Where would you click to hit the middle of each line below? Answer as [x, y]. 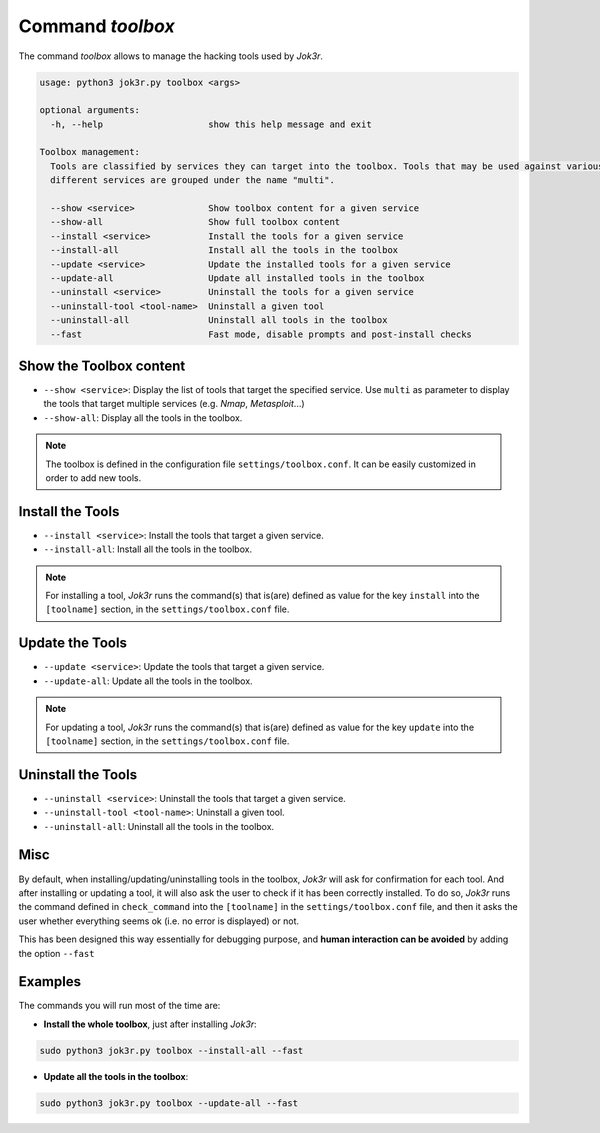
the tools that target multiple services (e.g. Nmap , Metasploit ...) [174, 404]
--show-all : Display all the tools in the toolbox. [143, 417]
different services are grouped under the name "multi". [192, 180]
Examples [50, 981]
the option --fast [56, 953]
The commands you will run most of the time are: [119, 1006]
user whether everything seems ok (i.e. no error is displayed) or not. [159, 921]
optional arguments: [89, 110]
